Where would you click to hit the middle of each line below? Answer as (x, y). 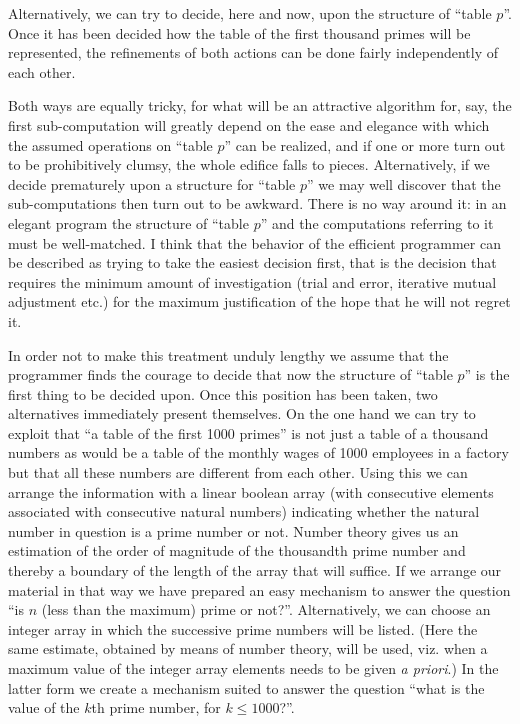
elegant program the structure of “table (128, 222)
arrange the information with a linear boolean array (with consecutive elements (251, 491)
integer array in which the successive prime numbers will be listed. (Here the (243, 628)
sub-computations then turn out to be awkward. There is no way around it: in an (257, 203)
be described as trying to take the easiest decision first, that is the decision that (252, 262)
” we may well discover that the (404, 183)
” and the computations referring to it (377, 222)
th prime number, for (156, 707)
